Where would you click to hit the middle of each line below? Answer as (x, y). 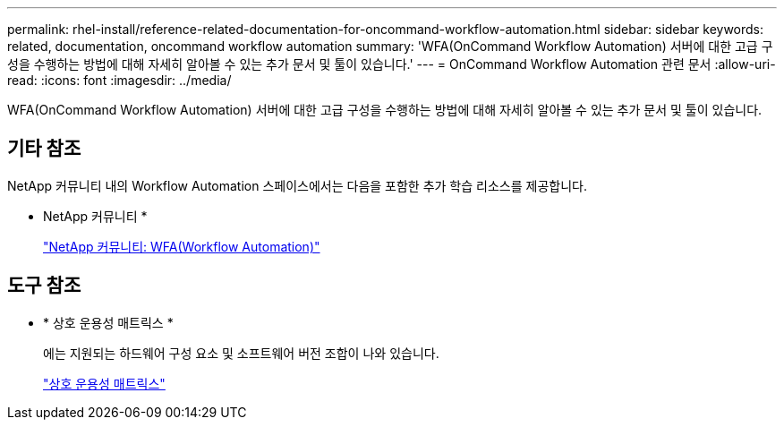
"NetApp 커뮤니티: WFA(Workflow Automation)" (182, 246)
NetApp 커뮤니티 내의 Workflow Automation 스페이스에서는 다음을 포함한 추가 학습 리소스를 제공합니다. (297, 185)
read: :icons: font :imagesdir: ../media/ (119, 80)
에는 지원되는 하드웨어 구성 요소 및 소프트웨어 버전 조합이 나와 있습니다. (241, 353)
